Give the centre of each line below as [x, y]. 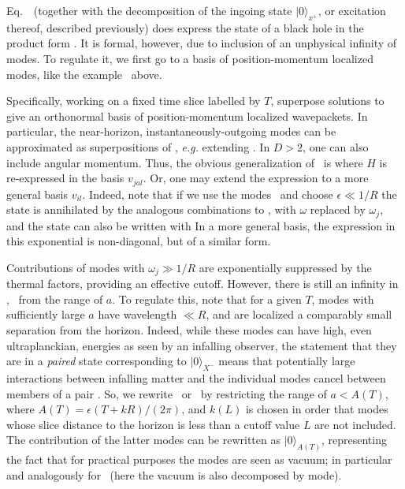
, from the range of [55, 299]
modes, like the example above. [84, 74]
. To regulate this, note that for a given [207, 299]
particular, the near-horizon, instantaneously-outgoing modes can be [171, 131]
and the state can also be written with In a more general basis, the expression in [201, 225]
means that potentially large [287, 361]
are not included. [355, 424]
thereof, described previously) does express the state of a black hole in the [185, 27]
